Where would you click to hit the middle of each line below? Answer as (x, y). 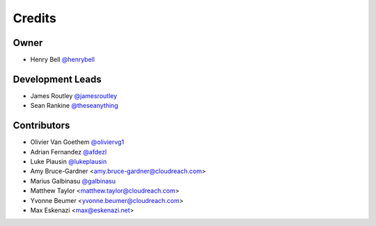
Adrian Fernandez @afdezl (69, 152)
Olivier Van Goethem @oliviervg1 (77, 142)
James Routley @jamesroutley (74, 96)
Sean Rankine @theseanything (74, 106)
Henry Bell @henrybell (63, 60)
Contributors (41, 126)
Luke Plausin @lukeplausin (69, 162)
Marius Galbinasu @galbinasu (73, 181)
